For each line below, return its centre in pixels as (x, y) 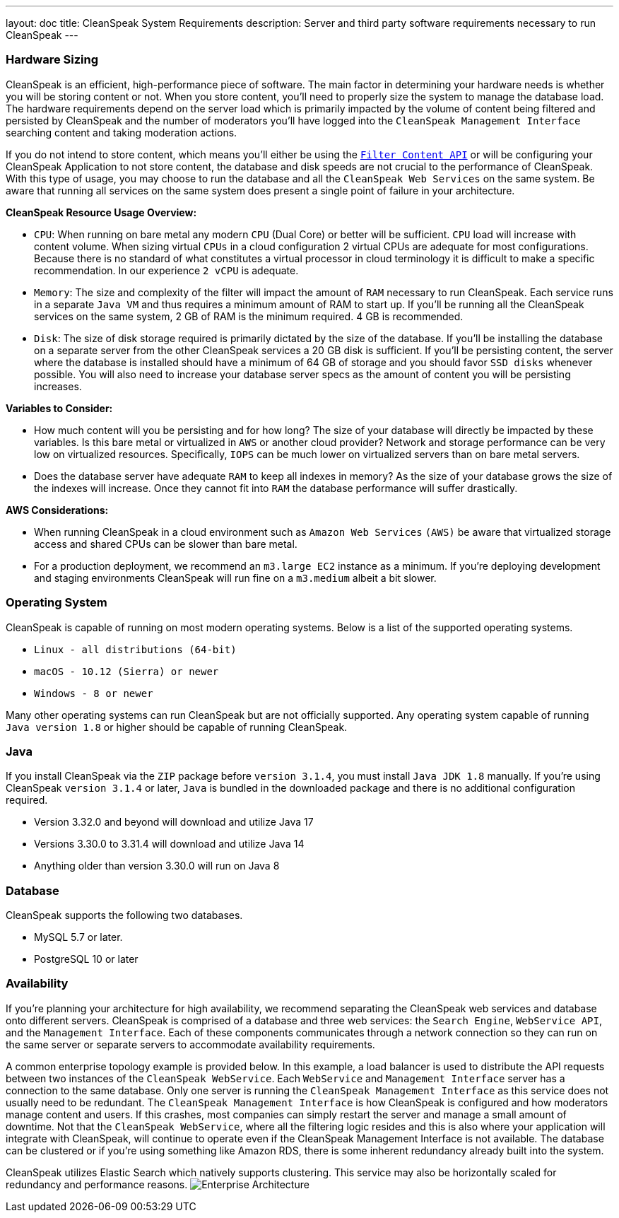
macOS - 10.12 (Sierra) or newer (126, 671)
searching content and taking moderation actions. (122, 132)
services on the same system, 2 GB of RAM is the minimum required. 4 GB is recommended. (249, 316)
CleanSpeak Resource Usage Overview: (101, 212)
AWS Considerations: (57, 510)
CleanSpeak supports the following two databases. (124, 915)
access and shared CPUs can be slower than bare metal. (166, 544)
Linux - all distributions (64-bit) (135, 649)
